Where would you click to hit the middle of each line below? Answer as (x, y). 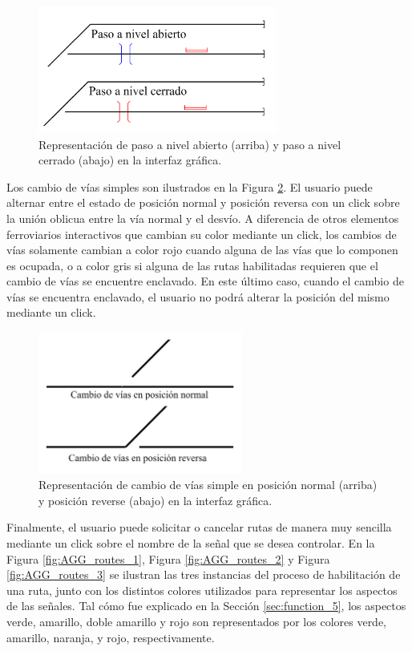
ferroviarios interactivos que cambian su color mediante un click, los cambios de (202, 234)
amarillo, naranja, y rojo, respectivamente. (111, 637)
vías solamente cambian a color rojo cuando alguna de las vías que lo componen (202, 250)
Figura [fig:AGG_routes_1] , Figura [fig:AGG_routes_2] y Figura (168, 558)
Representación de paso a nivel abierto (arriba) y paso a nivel (190, 144)
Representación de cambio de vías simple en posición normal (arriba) (208, 485)
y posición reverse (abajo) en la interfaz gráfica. (156, 500)
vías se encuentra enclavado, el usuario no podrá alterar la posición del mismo (198, 296)
